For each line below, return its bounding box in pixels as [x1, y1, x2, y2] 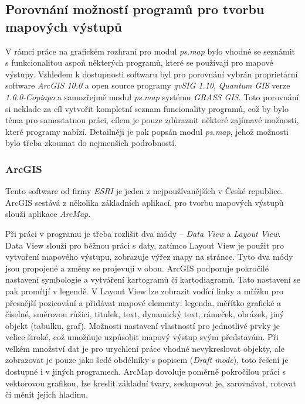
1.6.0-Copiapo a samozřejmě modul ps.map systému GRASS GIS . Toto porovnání [5, 90, 299, 103]
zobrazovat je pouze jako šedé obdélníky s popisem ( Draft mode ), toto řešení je [5, 354, 289, 366]
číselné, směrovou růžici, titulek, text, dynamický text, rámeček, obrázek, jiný [5, 308, 284, 320]
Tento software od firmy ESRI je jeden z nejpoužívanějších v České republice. [5, 185, 283, 197]
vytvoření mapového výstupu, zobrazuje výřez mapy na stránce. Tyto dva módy [5, 250, 293, 263]
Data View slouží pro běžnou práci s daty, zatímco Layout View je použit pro [5, 239, 284, 251]
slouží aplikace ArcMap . [5, 208, 91, 220]
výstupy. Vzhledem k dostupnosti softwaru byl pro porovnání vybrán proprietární [5, 67, 298, 80]
